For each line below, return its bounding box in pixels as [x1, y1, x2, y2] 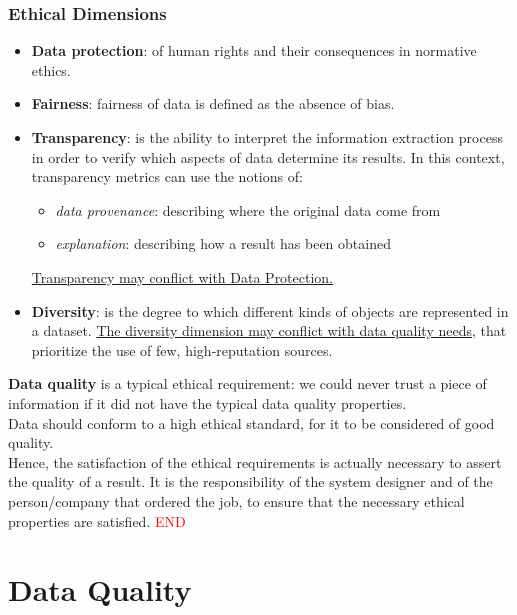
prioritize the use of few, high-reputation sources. [31, 339, 333, 360]
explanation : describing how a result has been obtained [55, 233, 391, 254]
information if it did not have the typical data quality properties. [8, 392, 407, 413]
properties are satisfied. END [8, 510, 186, 531]
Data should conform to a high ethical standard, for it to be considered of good [8, 412, 495, 433]
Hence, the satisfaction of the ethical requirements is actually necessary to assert [8, 451, 502, 472]
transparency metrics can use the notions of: [31, 166, 303, 187]
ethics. [31, 59, 71, 80]
